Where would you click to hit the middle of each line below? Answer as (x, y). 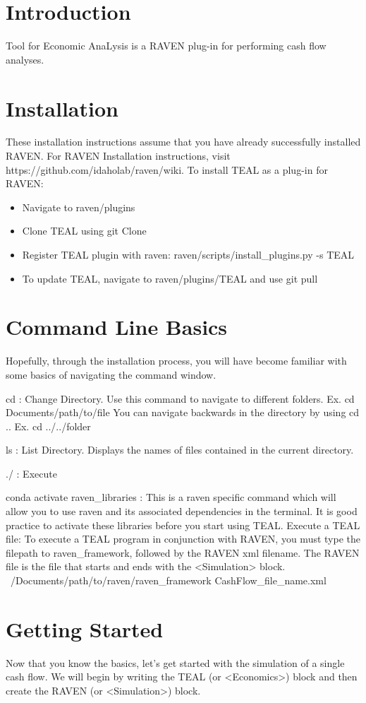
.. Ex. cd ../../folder (48, 426)
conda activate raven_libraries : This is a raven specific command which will (171, 497)
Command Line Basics (117, 327)
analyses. (25, 59)
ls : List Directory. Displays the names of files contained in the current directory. (180, 450)
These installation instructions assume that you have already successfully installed (183, 142)
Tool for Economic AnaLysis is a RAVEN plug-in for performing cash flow (166, 46)
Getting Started (85, 628)
